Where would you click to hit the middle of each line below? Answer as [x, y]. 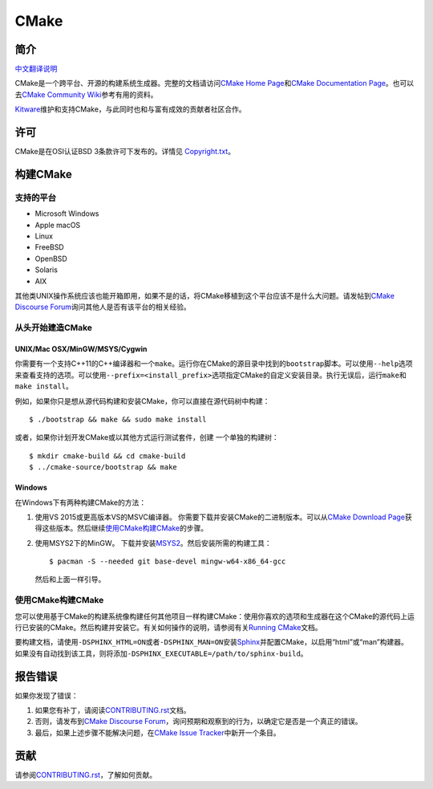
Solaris [46, 270]
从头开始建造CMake [53, 327]
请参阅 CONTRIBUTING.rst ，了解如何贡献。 [85, 775]
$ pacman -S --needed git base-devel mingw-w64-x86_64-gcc [168, 561]
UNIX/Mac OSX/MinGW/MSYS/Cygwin [81, 348]
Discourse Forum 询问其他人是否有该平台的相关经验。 [103, 307]
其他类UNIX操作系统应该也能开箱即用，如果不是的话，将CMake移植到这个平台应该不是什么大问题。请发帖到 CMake [204, 296]
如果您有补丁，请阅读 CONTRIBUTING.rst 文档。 [113, 710]
